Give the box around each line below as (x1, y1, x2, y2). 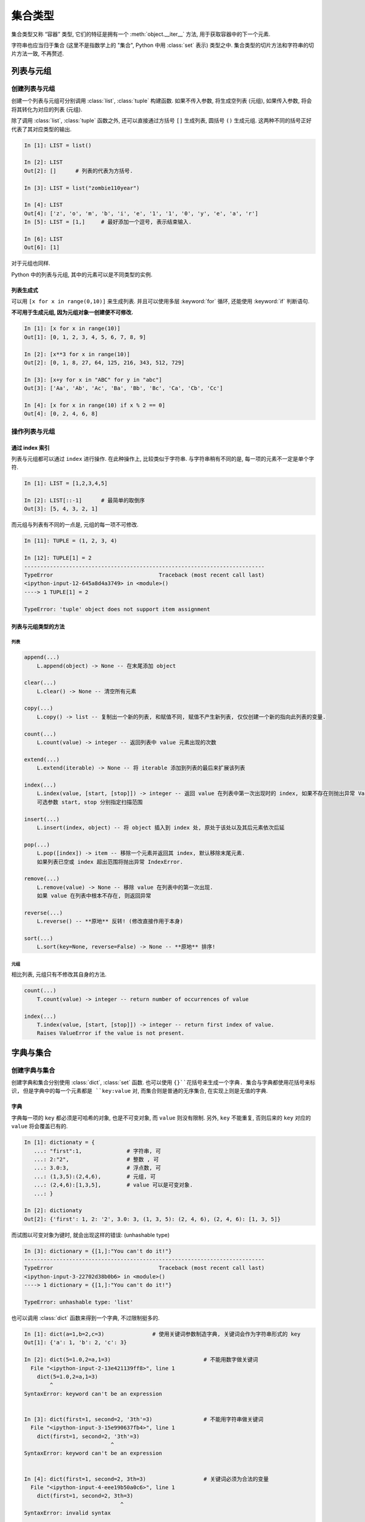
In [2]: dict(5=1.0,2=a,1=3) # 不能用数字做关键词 (24, 1356, 259, 1363)
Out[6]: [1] (24, 244, 60, 251)
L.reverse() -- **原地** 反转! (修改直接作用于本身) (36, 918, 184, 925)
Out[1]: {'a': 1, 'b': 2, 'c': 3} (24, 1339, 127, 1346)
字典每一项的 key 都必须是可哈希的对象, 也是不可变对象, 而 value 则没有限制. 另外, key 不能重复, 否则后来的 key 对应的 (11, 1114, 311, 1121)
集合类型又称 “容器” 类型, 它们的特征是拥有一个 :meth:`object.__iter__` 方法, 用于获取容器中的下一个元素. (11, 30, 271, 38)
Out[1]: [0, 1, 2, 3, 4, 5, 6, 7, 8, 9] (24, 334, 146, 340)
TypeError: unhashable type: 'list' (24, 1299, 134, 1306)
